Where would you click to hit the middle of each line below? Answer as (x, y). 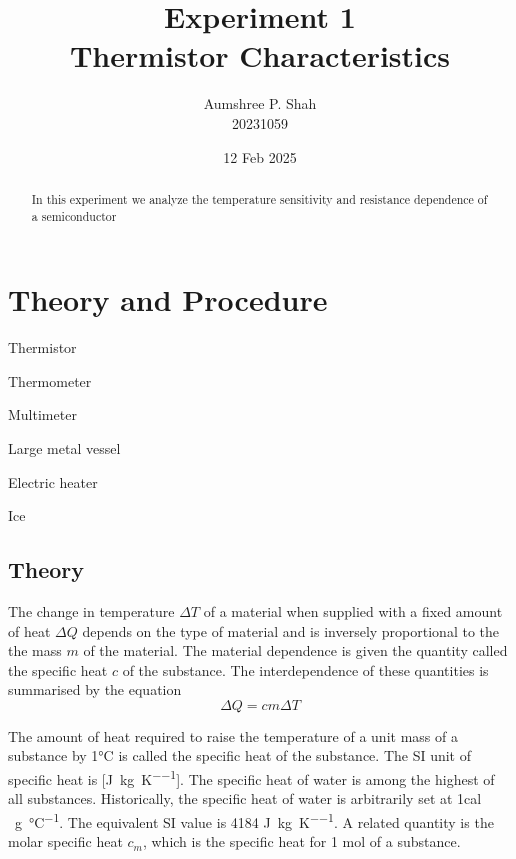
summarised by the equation (95, 689)
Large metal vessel (64, 447)
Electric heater (53, 481)
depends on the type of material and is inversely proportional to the (291, 630)
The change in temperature (91, 610)
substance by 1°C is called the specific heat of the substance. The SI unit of (240, 755)
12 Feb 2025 (260, 156)
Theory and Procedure (168, 299)
